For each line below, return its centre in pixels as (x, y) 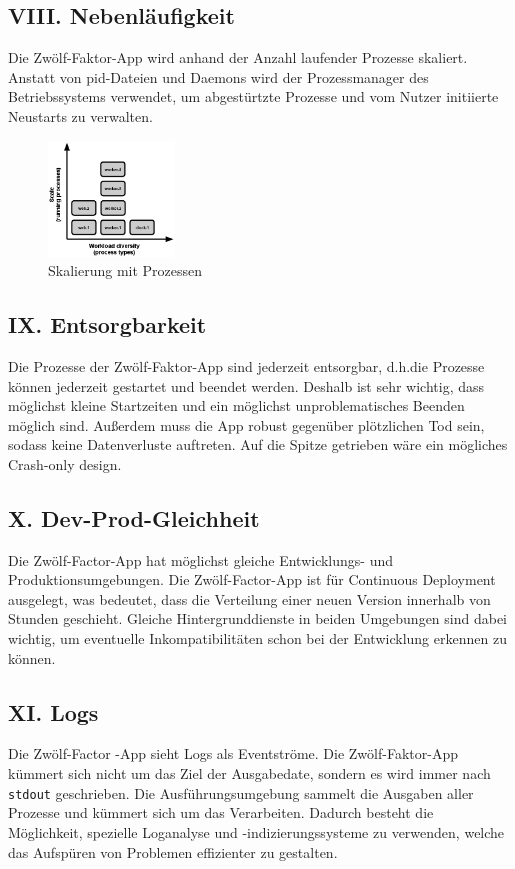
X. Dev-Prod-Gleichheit (134, 517)
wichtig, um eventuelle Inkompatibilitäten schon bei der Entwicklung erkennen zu (257, 638)
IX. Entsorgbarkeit (107, 324)
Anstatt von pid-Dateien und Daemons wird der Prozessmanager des (218, 76)
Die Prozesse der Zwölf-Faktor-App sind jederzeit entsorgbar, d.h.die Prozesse (246, 365)
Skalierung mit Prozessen (125, 270)
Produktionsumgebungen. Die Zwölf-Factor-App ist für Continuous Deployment (252, 579)
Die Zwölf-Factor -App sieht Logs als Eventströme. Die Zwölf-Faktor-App (233, 753)
